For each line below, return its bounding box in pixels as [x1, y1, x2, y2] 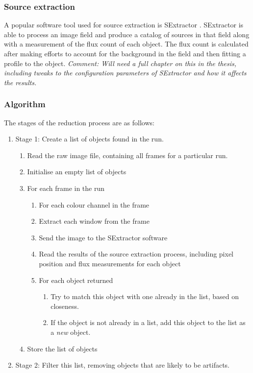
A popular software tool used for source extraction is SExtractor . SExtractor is [4, 20, 244, 30]
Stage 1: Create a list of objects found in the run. [15, 134, 164, 144]
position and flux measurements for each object [39, 258, 181, 268]
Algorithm [4, 98, 46, 110]
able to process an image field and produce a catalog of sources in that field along [4, 29, 250, 39]
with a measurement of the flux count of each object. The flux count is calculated [4, 39, 249, 49]
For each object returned [39, 275, 113, 285]
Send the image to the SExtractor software [39, 232, 168, 242]
